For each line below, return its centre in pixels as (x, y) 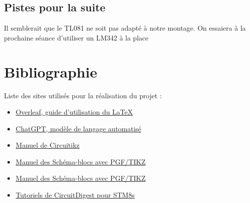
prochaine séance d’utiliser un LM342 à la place (76, 37)
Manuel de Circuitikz (48, 145)
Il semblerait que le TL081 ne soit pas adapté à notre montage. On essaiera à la (125, 28)
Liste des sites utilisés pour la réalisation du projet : (83, 95)
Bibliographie (51, 71)
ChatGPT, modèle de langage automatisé (78, 128)
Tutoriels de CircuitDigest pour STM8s (75, 195)
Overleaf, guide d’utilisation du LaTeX (74, 112)
